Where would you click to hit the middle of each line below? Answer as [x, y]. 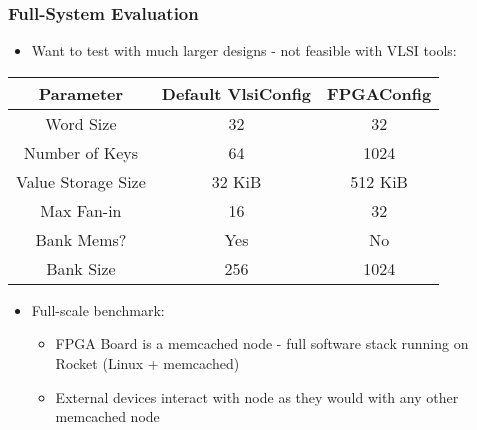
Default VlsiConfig [236, 93]
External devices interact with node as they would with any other [257, 396]
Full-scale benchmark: [98, 309]
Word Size [81, 123]
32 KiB [236, 181]
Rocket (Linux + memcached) [147, 363]
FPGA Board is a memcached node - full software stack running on [262, 343]
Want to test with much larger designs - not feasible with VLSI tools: [244, 50]
